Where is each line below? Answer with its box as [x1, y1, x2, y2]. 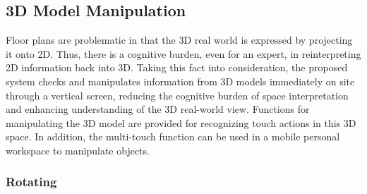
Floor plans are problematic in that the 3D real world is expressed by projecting [6, 32, 353, 47]
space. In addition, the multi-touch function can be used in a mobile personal [6, 129, 340, 144]
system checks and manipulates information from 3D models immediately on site [6, 73, 355, 88]
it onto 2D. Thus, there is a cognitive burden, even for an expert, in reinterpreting [6, 46, 361, 61]
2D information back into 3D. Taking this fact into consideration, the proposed [6, 60, 348, 75]
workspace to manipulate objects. [6, 143, 150, 157]
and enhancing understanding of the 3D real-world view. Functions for [6, 102, 310, 116]
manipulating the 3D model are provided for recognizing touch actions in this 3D [6, 115, 356, 130]
